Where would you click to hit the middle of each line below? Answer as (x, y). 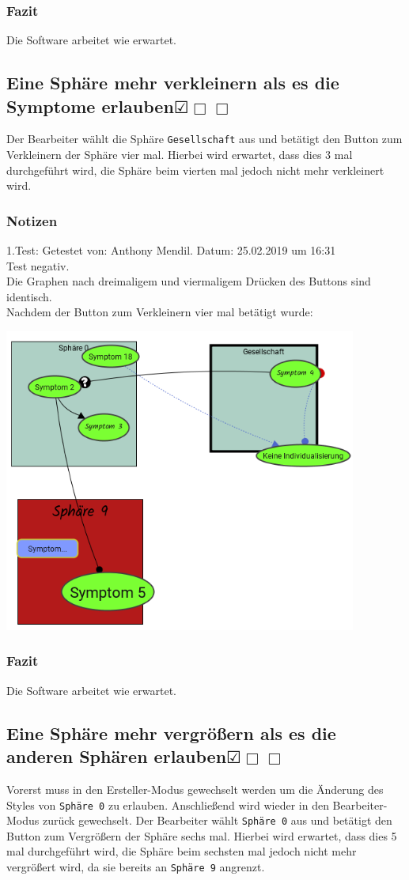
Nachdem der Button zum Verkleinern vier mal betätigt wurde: (160, 312)
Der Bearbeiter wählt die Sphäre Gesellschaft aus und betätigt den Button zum (204, 139)
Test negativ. (38, 265)
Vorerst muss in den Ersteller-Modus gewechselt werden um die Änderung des (195, 789)
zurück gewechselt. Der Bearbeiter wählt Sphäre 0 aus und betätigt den (217, 820)
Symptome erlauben (90, 106)
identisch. (29, 296)
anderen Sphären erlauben (117, 756)
